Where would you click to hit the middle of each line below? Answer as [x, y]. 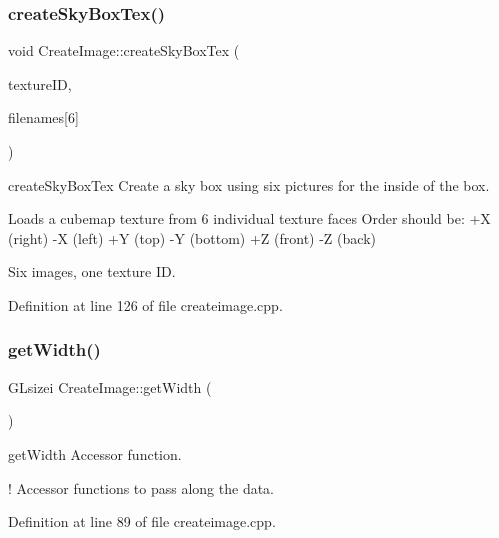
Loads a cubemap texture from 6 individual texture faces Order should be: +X [249, 218]
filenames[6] [43, 117]
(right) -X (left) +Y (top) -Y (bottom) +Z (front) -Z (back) [192, 237]
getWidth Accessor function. [95, 453]
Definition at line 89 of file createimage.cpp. [142, 521]
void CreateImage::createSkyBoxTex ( [124, 50]
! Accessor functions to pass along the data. [141, 487]
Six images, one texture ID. [92, 271]
